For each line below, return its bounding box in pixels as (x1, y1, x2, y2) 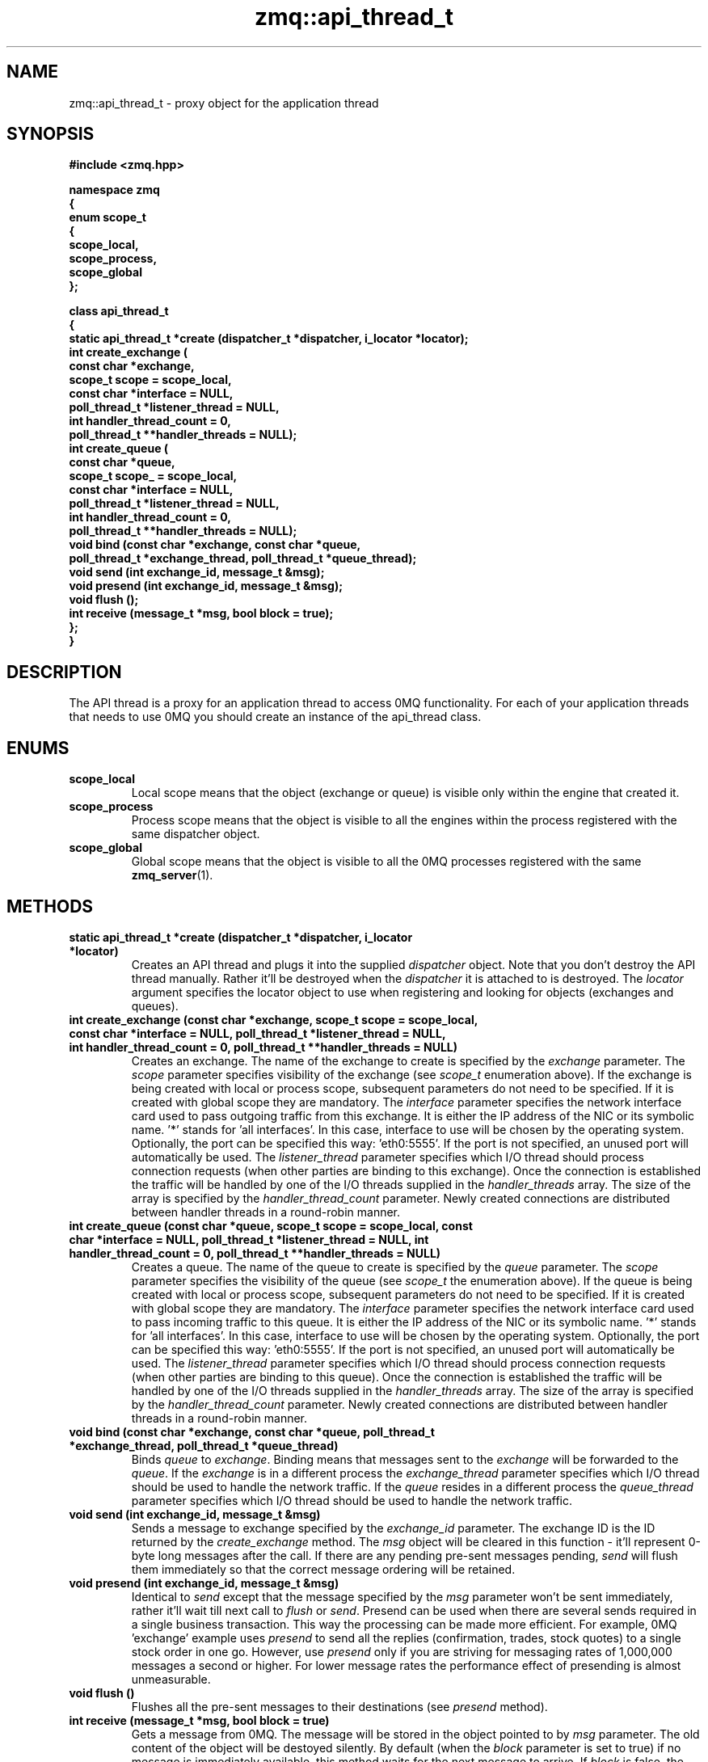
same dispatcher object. (131, 827, 260, 841)
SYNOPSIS (6, 124, 95, 145)
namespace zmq (69, 183, 160, 197)
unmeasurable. (131, 1671, 211, 1686)
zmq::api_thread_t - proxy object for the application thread (69, 95, 379, 110)
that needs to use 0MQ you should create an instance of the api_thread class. (69, 710, 482, 724)
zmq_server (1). (131, 868, 213, 883)
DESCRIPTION (6, 661, 122, 682)
